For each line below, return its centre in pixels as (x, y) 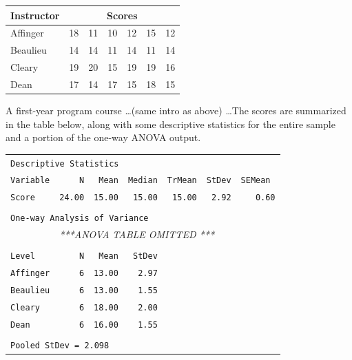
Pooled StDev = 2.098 (60, 346)
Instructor (35, 15)
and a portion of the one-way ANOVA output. (103, 137)
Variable (30, 181)
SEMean (256, 181)
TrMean (182, 181)
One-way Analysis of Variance (80, 219)
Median (143, 181)
